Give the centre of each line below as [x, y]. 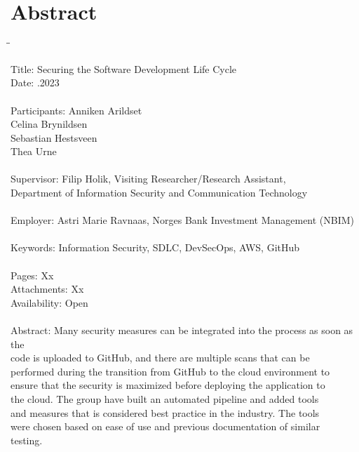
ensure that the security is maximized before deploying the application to [168, 385]
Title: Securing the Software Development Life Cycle [124, 68]
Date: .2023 [35, 82]
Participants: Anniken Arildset [76, 110]
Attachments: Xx [47, 289]
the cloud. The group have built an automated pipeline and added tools [165, 398]
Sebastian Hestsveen [54, 137]
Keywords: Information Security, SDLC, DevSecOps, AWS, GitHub [155, 247]
